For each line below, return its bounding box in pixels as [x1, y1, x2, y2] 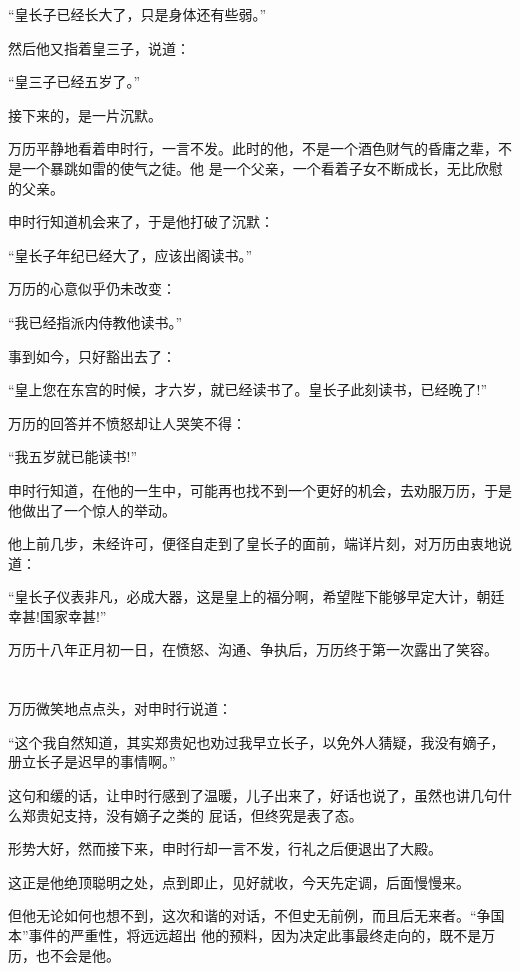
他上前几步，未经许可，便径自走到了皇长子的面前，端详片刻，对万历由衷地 [8, 533, 498, 554]
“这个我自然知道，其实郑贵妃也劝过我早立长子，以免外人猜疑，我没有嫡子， [8, 731, 505, 752]
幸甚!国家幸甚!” [8, 605, 107, 626]
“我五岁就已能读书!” [8, 446, 138, 467]
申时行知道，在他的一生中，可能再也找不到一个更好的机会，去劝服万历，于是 [8, 479, 512, 500]
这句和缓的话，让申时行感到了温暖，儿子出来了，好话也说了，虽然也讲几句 [8, 785, 498, 806]
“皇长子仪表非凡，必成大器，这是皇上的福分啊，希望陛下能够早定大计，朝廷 [8, 586, 505, 607]
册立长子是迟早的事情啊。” [8, 751, 176, 772]
